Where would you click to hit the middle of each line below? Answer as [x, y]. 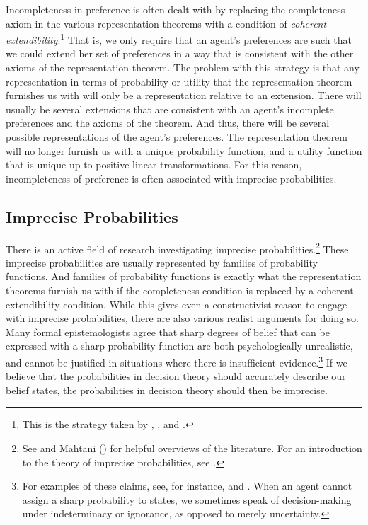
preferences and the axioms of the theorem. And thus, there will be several [168, 123]
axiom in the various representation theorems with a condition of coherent [166, 23]
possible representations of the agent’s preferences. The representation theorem [177, 137]
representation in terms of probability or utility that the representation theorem [179, 81]
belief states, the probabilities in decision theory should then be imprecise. [167, 390]
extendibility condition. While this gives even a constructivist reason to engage [177, 304]
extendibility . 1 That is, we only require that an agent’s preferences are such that [179, 39]
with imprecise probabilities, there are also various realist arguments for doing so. [183, 318]
